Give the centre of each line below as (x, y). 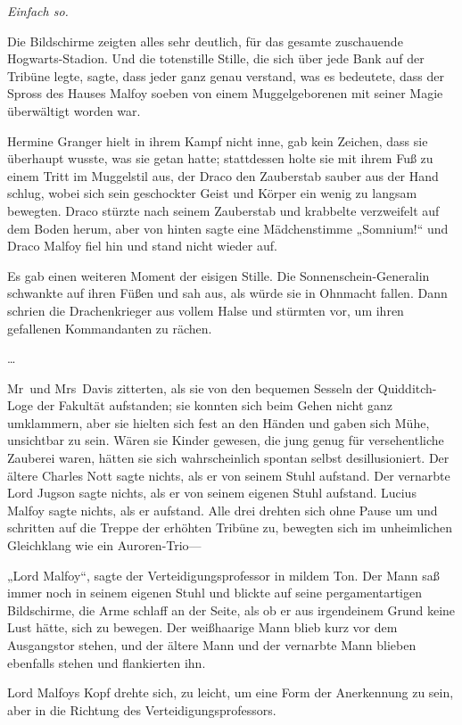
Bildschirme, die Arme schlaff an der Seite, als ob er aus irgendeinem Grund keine (231, 610)
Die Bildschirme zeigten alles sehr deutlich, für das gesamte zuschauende (205, 41)
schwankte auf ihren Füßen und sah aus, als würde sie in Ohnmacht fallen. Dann (227, 293)
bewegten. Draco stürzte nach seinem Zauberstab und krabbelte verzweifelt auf (223, 210)
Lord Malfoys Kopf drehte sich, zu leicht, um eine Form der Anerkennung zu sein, (231, 692)
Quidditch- (407, 387)
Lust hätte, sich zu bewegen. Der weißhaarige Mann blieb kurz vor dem (202, 627)
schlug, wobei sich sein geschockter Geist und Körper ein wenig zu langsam (212, 193)
